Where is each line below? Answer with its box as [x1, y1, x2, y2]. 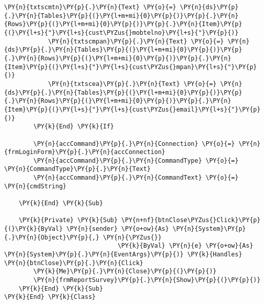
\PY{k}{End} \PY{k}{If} [33, 123, 114, 131]
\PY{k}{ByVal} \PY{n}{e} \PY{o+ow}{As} [117, 242, 253, 250]
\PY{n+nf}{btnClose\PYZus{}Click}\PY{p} [121, 216, 261, 224]
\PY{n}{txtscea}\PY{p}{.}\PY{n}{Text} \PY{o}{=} [48, 80, 217, 88]
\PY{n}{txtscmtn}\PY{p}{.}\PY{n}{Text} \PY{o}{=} [4, 4, 177, 11]
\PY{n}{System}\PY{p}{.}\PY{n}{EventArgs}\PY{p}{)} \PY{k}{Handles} [4, 251, 243, 258]
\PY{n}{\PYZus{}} [103, 233, 162, 241]
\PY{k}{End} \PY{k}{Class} [4, 293, 96, 301]
